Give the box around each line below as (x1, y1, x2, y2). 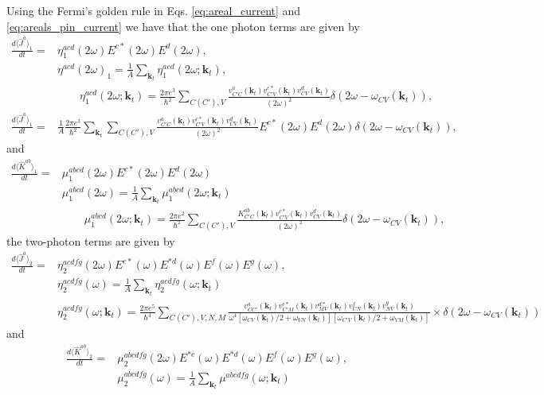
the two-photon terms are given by (6, 233, 175, 250)
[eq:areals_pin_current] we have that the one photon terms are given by (6, 17, 360, 34)
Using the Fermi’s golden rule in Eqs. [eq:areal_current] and (6, 2, 301, 18)
